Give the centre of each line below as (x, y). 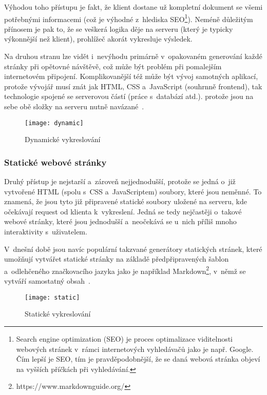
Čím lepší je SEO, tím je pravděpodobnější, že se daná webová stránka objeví (138, 359)
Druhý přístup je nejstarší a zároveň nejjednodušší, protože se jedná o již (120, 181)
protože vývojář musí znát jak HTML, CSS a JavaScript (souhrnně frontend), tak (133, 86)
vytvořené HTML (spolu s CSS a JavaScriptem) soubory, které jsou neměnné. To (133, 191)
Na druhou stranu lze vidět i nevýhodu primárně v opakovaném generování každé (133, 56)
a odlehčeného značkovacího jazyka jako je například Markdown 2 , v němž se (125, 270)
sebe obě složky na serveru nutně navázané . (74, 106)
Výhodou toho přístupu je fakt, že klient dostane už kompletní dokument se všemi (133, 7)
